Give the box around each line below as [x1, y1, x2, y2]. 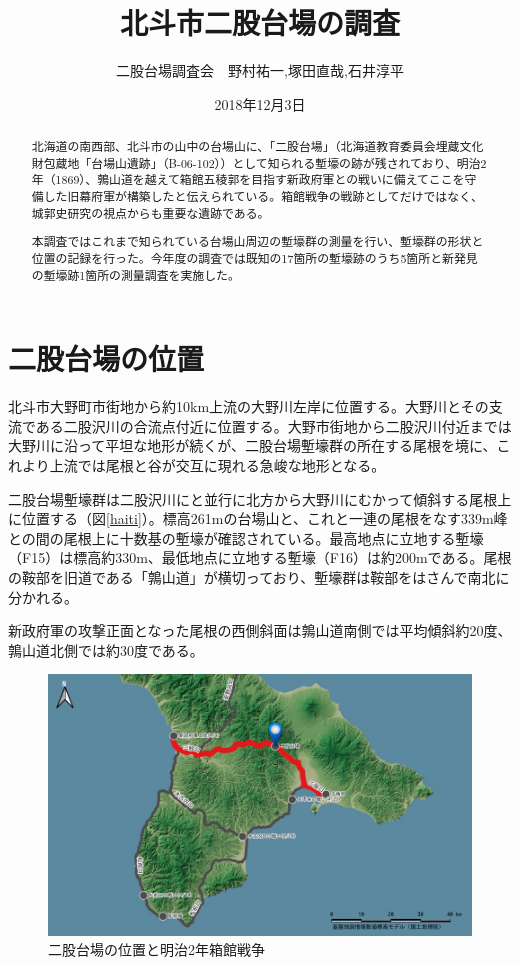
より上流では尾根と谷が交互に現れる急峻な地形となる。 [21, 454, 386, 475]
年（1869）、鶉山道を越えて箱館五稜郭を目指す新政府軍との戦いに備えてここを [31, 171, 465, 188]
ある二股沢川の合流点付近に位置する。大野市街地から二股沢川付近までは [35, 415, 512, 436]
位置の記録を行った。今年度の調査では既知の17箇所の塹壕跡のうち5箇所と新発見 [31, 249, 478, 266]
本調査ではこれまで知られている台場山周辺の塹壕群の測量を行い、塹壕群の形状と [31, 233, 484, 250]
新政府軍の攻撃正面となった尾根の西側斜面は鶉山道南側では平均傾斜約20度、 [8, 620, 512, 641]
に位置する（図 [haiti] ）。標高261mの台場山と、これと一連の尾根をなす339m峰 [8, 508, 508, 529]
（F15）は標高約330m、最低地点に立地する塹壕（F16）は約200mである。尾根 [8, 547, 512, 568]
